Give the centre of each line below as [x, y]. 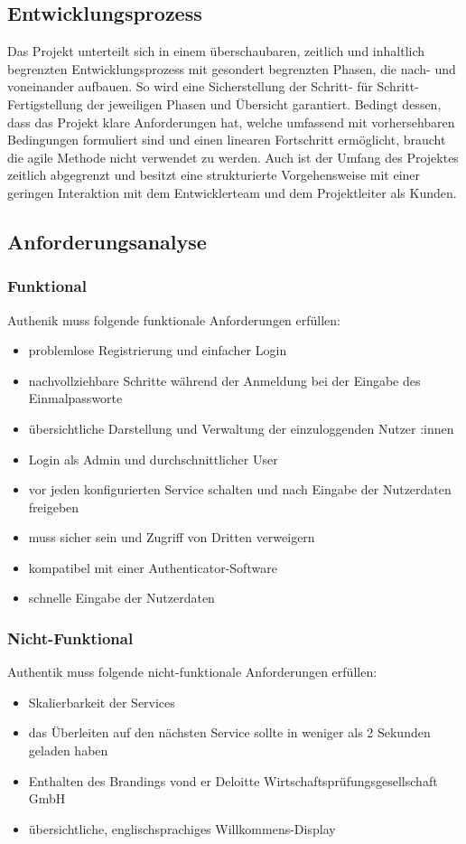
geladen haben [68, 750]
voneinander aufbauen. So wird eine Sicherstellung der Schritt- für [190, 86]
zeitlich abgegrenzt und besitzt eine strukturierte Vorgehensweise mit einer [214, 175]
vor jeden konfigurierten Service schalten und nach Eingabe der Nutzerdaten [240, 489]
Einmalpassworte [75, 398]
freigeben [54, 506]
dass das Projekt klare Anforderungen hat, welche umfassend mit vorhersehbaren [231, 122]
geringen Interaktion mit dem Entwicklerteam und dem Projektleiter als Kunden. [232, 192]
